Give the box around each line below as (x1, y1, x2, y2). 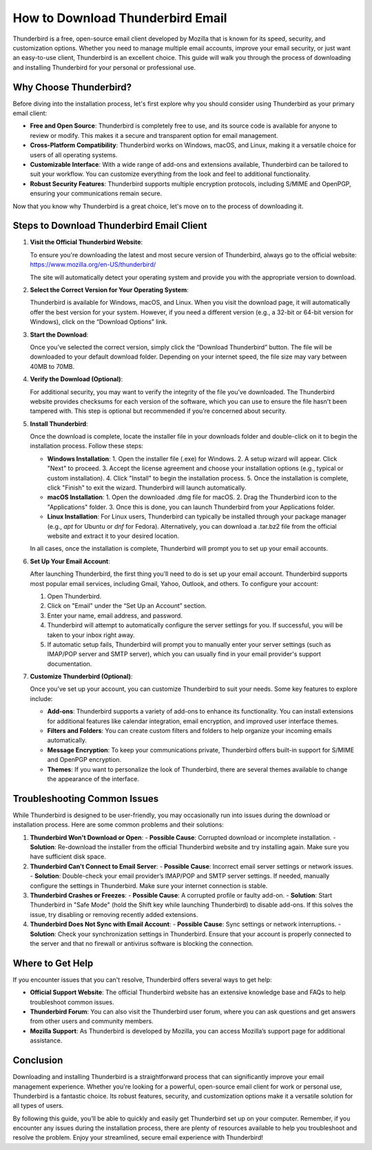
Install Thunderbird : (30, 419, 89, 427)
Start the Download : (30, 330, 89, 339)
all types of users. (12, 1102, 64, 1110)
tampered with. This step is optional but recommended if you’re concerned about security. (30, 407, 287, 415)
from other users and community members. (30, 1017, 154, 1025)
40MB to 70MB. (30, 362, 75, 370)
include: (30, 694, 53, 703)
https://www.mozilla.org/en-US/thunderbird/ (30, 261, 156, 269)
